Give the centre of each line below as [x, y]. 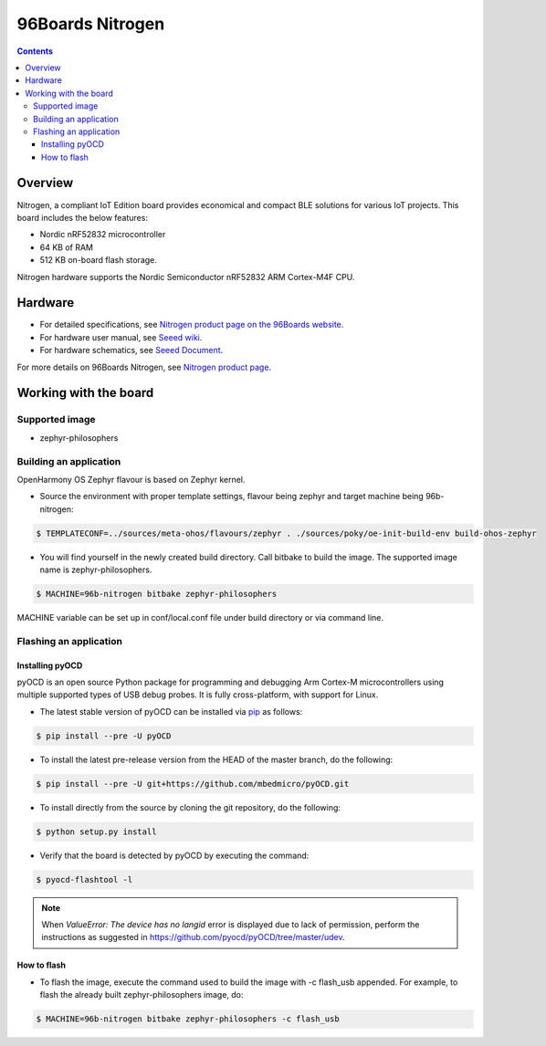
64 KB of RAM [66, 247]
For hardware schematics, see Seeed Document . [131, 350]
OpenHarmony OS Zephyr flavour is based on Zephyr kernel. [131, 479]
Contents [35, 51]
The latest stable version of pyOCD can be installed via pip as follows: [171, 711]
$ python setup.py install [96, 832]
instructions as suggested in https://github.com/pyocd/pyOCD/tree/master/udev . [193, 937]
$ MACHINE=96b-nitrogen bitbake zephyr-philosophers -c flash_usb [188, 1019]
